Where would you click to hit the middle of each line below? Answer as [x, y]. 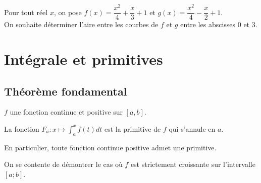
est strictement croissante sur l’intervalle [193, 164]
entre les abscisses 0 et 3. [219, 24]
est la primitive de [133, 128]
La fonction [22, 128]
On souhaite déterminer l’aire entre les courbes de [81, 24]
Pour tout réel [26, 12]
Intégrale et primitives [84, 59]
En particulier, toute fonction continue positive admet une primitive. [110, 147]
